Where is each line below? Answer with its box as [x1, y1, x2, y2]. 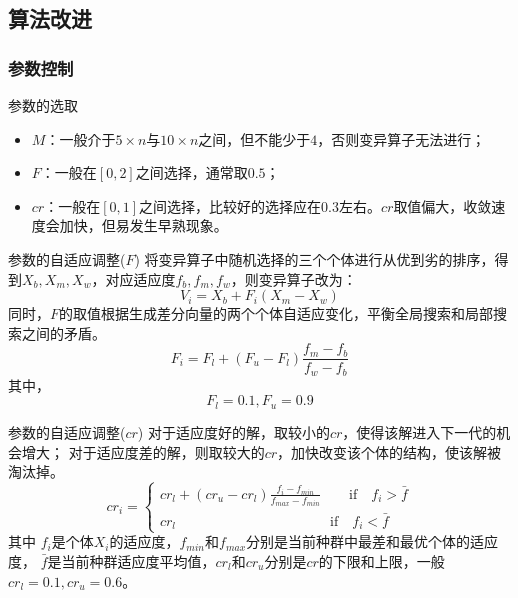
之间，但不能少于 [198, 128, 311, 149]
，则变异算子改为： [230, 268, 357, 289]
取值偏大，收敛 [393, 195, 492, 216]
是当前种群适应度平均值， [47, 550, 216, 571]
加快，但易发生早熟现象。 [59, 215, 228, 236]
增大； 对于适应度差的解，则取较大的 [21, 441, 265, 462]
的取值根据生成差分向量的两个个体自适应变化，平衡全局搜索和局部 [59, 303, 494, 324]
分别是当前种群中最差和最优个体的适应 [246, 531, 499, 552]
